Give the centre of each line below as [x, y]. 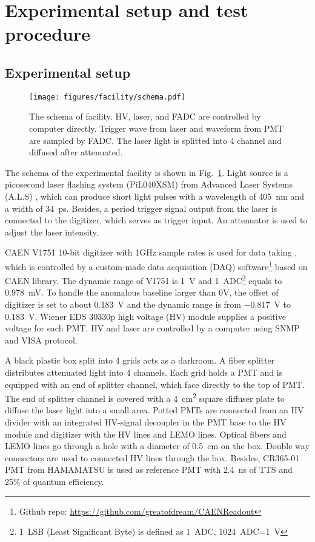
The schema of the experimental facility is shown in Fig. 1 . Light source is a [147, 172]
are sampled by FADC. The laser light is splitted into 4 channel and [155, 140]
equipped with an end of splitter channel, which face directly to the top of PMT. [155, 384]
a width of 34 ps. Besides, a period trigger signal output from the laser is [141, 208]
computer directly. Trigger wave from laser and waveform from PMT [157, 128]
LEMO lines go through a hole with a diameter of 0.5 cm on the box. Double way [157, 446]
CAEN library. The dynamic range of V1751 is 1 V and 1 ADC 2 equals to [144, 279]
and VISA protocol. [41, 340]
